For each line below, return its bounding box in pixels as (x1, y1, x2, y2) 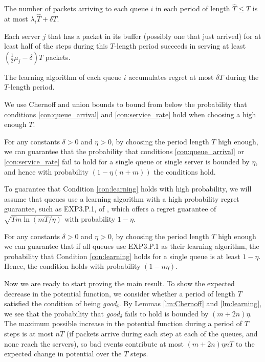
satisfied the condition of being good (4, 298, 117, 309)
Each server (4, 30, 40, 41)
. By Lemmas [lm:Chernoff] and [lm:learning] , (119, 298, 261, 309)
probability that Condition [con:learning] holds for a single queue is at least (4, 250, 240, 261)
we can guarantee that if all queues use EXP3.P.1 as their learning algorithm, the (4, 241, 259, 251)
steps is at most (4, 328, 53, 339)
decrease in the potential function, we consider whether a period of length (4, 288, 235, 299)
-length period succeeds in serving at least (114, 40, 246, 51)
